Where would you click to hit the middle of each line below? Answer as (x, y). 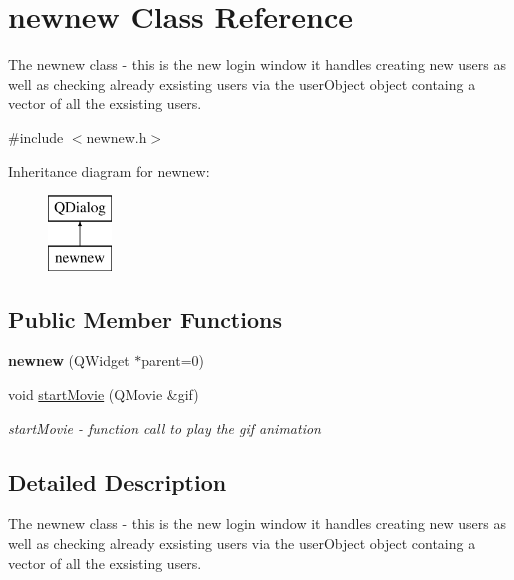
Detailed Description (117, 481)
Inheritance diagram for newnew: (109, 170)
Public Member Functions (145, 318)
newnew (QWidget (69, 360)
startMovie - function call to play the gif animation (164, 427)
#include (36, 136)
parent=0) (172, 360)
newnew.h (116, 136)
